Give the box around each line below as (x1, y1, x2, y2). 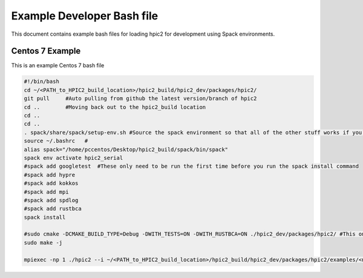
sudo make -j (24, 239, 63, 246)
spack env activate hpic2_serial (24, 154, 123, 161)
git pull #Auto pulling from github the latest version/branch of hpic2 (24, 95, 257, 102)
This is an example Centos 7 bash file (11, 62, 105, 69)
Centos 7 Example (11, 46, 81, 56)
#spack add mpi (24, 188, 69, 195)
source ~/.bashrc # (24, 137, 88, 145)
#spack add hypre (24, 171, 76, 178)
